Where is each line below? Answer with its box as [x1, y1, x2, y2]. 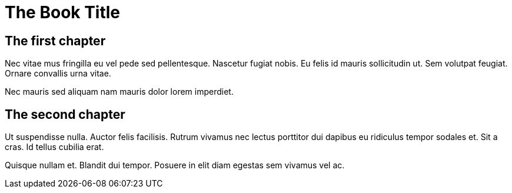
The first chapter [5, 33, 106, 48]
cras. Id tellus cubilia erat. [5, 142, 104, 152]
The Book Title [5, 2, 121, 22]
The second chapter [5, 107, 125, 122]
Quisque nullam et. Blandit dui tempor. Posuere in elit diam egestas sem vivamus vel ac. [5, 160, 345, 171]
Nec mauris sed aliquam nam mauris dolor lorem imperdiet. [5, 86, 234, 97]
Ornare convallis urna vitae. [5, 68, 111, 79]
